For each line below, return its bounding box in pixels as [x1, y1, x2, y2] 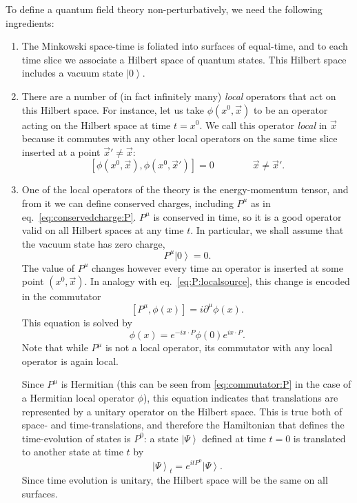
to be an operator [253, 102, 328, 117]
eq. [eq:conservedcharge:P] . [21, 209, 136, 224]
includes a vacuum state [21, 66, 123, 80]
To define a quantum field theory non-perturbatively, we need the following [6, 2, 323, 16]
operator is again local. [21, 353, 119, 368]
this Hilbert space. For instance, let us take [21, 102, 205, 117]
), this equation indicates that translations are [143, 390, 338, 404]
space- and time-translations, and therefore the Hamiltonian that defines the [21, 417, 345, 432]
